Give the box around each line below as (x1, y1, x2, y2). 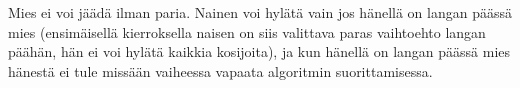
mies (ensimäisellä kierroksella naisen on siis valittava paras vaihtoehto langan (8, 21, 486, 42)
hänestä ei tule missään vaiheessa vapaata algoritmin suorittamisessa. (8, 60, 433, 81)
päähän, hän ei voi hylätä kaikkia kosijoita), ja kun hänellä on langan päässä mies (8, 41, 511, 62)
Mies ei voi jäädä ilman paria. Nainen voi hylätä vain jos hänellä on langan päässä (8, 2, 512, 22)
